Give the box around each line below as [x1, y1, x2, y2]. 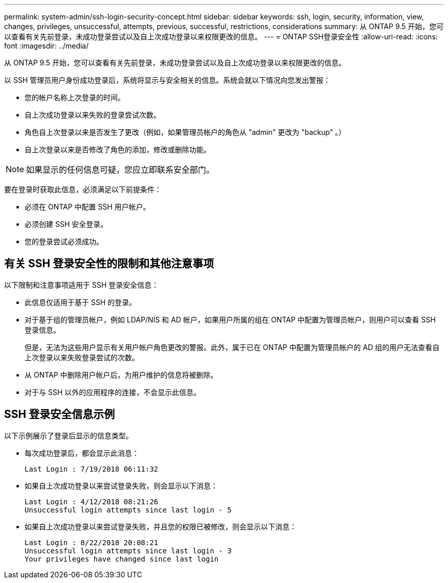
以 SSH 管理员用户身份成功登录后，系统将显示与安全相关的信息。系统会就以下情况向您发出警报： [4, 76, 331, 84]
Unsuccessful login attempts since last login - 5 [25, 505, 232, 514]
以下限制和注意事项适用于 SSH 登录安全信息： [4, 280, 159, 289]
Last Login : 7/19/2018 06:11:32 [25, 464, 159, 473]
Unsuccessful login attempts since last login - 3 [25, 546, 232, 555]
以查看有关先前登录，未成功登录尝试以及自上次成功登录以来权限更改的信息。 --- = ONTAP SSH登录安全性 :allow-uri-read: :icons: [4, 32, 438, 41]
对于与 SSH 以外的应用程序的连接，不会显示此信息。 [25, 387, 201, 397]
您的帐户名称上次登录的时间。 [25, 93, 125, 102]
